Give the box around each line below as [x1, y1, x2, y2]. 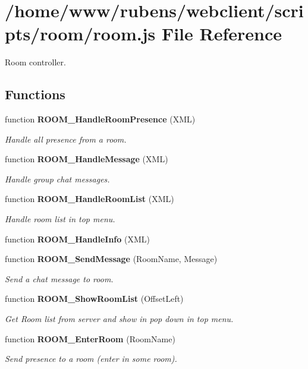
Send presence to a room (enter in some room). [5, 352, 177, 365]
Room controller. [5, 56, 66, 68]
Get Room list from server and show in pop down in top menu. [5, 313, 234, 325]
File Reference [161, 21, 282, 46]
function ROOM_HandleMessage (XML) [5, 153, 168, 165]
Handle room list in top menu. [5, 213, 115, 225]
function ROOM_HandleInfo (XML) [5, 232, 150, 245]
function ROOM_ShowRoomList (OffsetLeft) [5, 292, 184, 305]
